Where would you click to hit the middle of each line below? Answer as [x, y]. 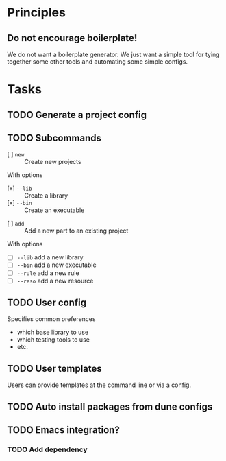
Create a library [46, 196]
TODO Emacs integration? [63, 430]
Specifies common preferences [51, 319]
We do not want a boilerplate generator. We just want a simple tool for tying [114, 54]
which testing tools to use [53, 340]
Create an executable [54, 210]
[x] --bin [20, 203]
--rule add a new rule [48, 273]
